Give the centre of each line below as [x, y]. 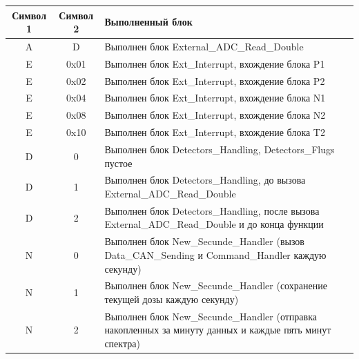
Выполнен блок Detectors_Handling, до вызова [205, 180]
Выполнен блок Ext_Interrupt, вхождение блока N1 [215, 98]
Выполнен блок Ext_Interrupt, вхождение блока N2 [215, 115]
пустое [118, 163]
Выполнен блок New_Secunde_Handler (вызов [204, 241]
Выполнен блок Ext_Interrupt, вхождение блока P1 [215, 63]
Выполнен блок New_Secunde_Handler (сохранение [216, 285]
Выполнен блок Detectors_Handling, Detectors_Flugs [220, 149]
